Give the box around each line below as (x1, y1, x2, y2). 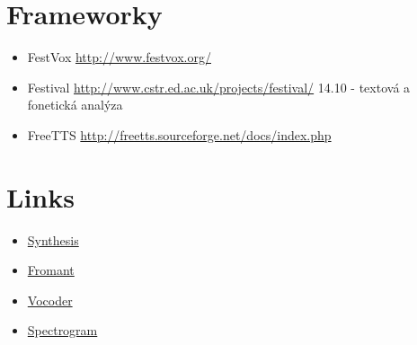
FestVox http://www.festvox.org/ (27, 48, 211, 66)
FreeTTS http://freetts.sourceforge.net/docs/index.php (27, 125, 332, 144)
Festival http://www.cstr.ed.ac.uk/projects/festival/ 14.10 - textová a (27, 77, 411, 96)
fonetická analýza (27, 95, 123, 114)
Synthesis (27, 230, 79, 249)
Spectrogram (27, 321, 98, 340)
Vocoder (27, 290, 73, 309)
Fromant (27, 261, 75, 279)
